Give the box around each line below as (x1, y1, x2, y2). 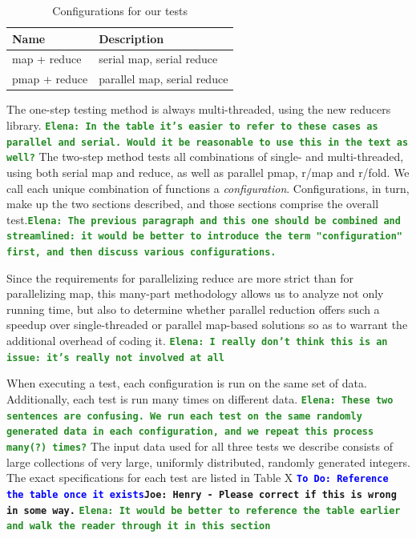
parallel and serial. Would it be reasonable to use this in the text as (6, 136, 409, 148)
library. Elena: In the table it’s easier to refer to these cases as (6, 116, 378, 133)
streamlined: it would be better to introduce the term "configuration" (6, 231, 402, 243)
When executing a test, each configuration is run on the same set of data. (6, 375, 367, 391)
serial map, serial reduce (99, 50, 218, 67)
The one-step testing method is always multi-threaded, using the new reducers (6, 101, 391, 118)
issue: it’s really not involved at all (6, 351, 225, 363)
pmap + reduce (12, 70, 88, 87)
